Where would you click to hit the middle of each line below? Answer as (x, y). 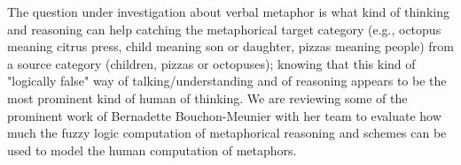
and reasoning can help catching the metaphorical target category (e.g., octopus (224, 29)
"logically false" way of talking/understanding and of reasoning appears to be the (227, 81)
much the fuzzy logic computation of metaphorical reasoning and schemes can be (227, 133)
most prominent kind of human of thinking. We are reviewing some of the (207, 97)
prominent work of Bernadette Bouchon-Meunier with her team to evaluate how (224, 115)
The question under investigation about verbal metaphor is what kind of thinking (228, 11)
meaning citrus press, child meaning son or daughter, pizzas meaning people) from (230, 46)
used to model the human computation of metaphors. (152, 150)
